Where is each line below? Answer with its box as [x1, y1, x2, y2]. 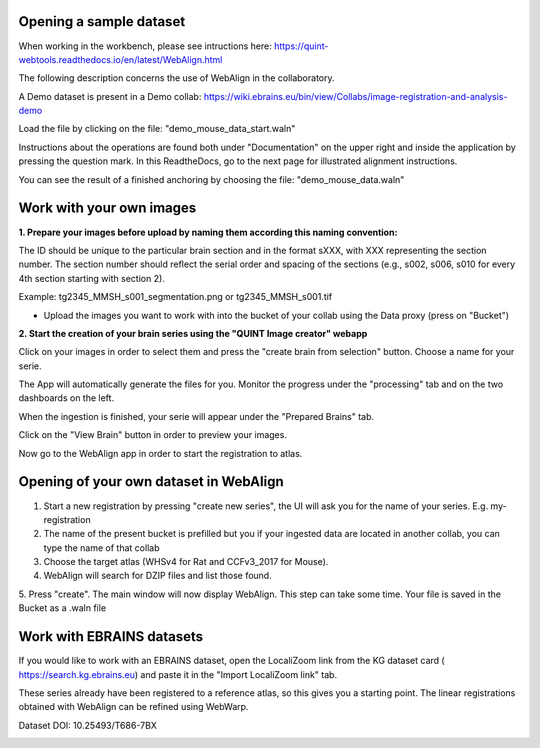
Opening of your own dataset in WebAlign [18, 473, 284, 490]
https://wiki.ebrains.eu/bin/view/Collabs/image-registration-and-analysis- [203, 90, 508, 102]
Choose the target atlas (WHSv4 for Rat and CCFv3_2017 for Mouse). [43, 556, 329, 568]
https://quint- [273, 40, 329, 52]
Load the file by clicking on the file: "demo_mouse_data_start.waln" [18, 123, 296, 135]
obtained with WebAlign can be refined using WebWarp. [18, 701, 249, 713]
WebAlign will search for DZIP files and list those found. [43, 570, 272, 582]
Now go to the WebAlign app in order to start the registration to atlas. [18, 447, 303, 459]
